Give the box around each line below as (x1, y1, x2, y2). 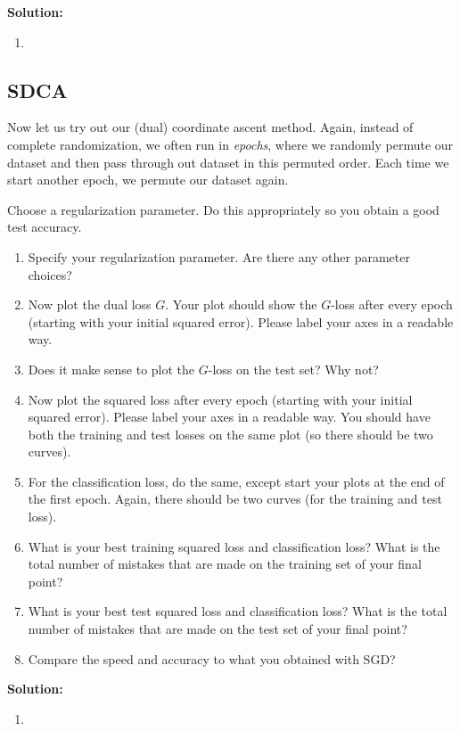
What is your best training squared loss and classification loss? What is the (28, 537, 440, 555)
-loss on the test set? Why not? (208, 359, 379, 378)
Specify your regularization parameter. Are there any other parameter (28, 247, 410, 266)
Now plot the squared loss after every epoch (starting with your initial (28, 390, 413, 408)
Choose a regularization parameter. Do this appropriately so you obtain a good (7, 200, 439, 218)
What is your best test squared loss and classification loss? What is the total (28, 602, 448, 620)
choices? (28, 265, 72, 283)
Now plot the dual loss (28, 295, 152, 314)
